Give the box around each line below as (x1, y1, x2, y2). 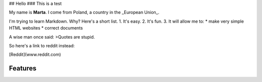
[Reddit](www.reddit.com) (9, 52, 61, 57)
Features (9, 64, 36, 72)
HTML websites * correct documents (9, 25, 83, 31)
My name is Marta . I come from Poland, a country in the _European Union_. (9, 10, 160, 15)
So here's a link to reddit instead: (9, 42, 75, 48)
